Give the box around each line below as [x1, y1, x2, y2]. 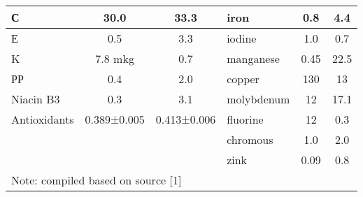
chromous [227, 131, 273, 147]
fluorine [227, 111, 264, 127]
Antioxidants [11, 111, 74, 127]
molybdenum [227, 91, 290, 107]
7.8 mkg [95, 50, 134, 66]
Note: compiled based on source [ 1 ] [11, 172, 182, 188]
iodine [227, 30, 257, 46]
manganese [227, 50, 280, 66]
